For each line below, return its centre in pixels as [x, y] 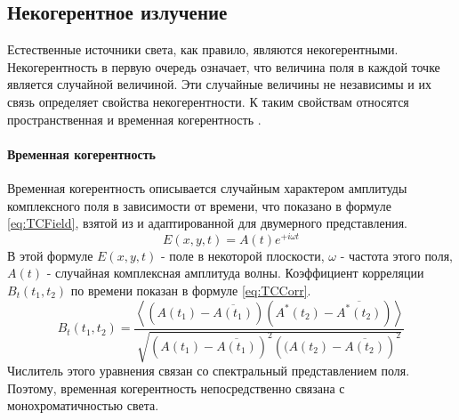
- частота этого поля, [397, 255]
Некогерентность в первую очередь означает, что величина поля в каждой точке [224, 66]
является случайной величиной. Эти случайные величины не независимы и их [219, 84]
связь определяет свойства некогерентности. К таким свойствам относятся [208, 101]
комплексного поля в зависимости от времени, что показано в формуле [199, 205]
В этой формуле [50, 255]
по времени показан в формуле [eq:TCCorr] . [191, 291]
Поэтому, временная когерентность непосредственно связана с [176, 388]
